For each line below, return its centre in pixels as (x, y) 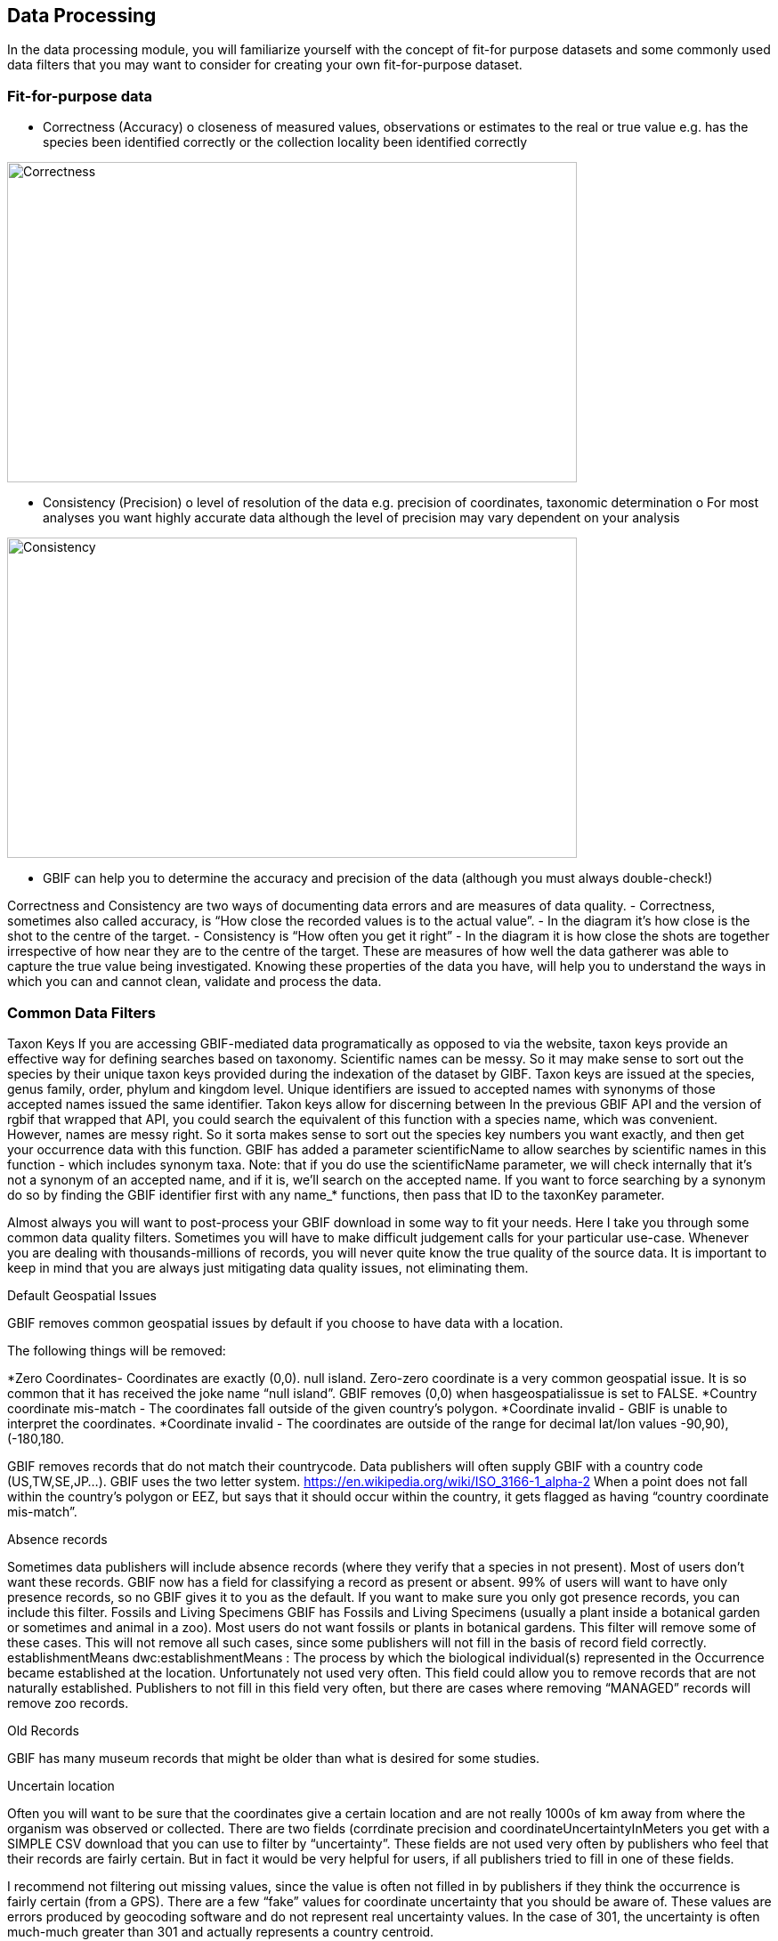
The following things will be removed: (117, 1350)
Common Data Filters (81, 1012)
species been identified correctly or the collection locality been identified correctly (285, 142)
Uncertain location (61, 1785)
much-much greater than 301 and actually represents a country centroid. (221, 1931)
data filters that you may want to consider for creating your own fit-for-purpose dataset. (265, 65)
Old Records (43, 1730)
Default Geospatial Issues (82, 1295)
